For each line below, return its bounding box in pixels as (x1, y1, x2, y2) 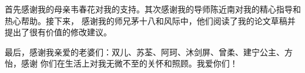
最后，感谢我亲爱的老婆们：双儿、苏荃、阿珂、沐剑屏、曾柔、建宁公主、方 (5, 45, 293, 58)
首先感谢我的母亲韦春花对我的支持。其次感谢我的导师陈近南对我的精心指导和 (5, 3, 301, 15)
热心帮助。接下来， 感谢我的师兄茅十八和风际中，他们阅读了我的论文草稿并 (5, 14, 296, 26)
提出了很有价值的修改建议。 (5, 26, 112, 38)
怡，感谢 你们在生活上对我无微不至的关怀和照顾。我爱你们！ (5, 57, 238, 69)
